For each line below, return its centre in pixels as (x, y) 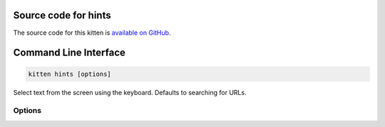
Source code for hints (62, 15)
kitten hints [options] (70, 74)
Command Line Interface (70, 53)
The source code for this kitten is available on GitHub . (92, 33)
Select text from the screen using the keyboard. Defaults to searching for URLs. (130, 92)
